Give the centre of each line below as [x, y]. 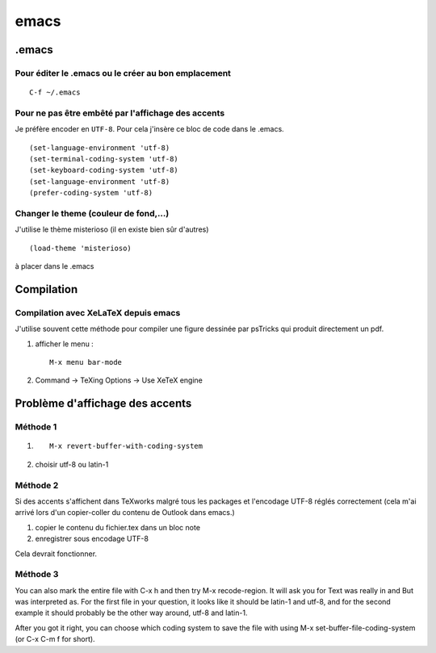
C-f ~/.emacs [55, 92]
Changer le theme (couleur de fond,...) [92, 213]
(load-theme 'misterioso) [81, 248]
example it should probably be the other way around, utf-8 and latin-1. [131, 613]
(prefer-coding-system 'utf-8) [91, 193]
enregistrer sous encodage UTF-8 [92, 539]
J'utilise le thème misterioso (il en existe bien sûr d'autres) [112, 229]
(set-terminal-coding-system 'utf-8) [104, 159]
